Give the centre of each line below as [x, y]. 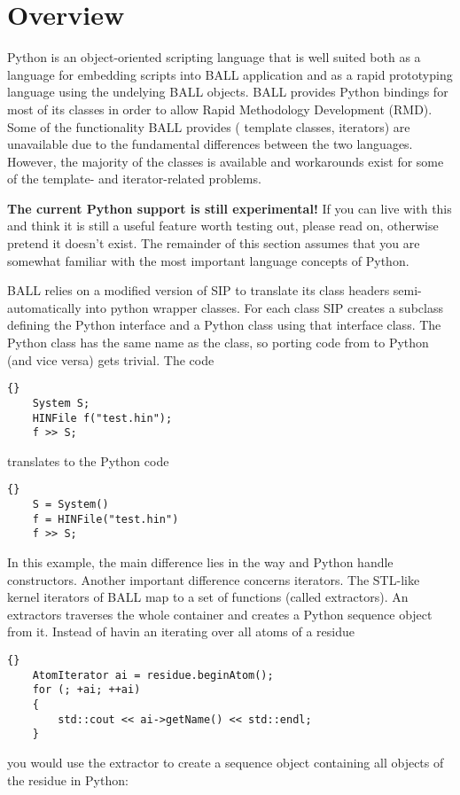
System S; [61, 403]
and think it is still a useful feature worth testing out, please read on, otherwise [223, 226]
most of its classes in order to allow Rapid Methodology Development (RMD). [220, 109]
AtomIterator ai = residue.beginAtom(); [153, 675]
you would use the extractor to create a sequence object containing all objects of [226, 762]
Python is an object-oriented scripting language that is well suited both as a [214, 57]
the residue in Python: [68, 779]
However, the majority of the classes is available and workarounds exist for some [226, 161]
